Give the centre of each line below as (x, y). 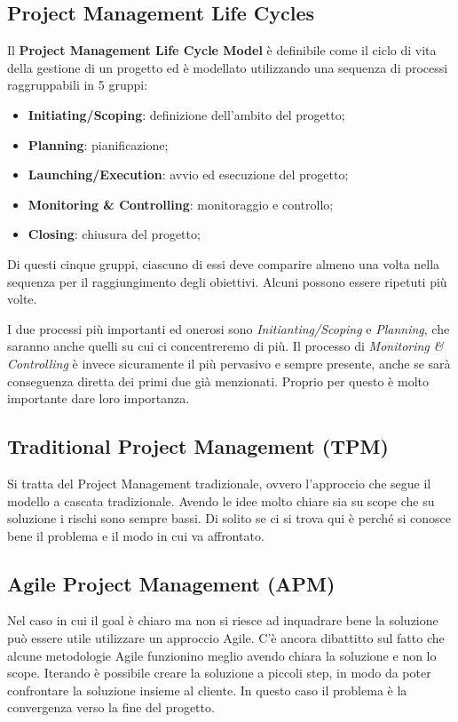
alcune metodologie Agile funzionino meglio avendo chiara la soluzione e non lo (222, 655)
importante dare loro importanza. (99, 398)
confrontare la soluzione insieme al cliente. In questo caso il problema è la (207, 690)
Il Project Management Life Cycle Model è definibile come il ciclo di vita (222, 50)
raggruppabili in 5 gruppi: (78, 85)
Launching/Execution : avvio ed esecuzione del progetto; (188, 175)
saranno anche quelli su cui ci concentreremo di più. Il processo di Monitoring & (225, 346)
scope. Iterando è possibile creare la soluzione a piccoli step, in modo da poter (219, 673)
